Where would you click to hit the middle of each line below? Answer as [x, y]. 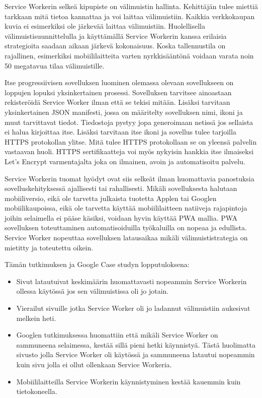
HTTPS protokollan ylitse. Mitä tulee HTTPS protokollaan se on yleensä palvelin [131, 141]
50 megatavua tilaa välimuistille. [55, 65]
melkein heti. [36, 318]
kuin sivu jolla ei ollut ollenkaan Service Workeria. [94, 364]
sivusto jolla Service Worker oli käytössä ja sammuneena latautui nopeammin [136, 354]
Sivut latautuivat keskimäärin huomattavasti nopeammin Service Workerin [132, 281]
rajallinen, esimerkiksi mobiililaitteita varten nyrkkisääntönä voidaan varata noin [129, 55]
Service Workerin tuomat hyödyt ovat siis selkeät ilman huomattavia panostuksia [129, 178]
